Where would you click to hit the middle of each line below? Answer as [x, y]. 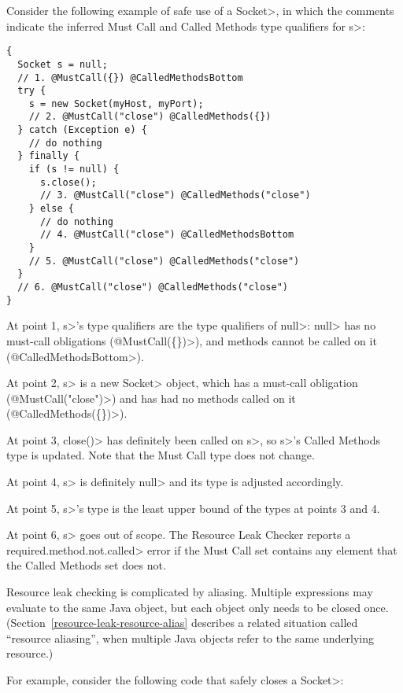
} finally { [49, 156]
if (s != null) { [74, 170]
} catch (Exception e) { [82, 130]
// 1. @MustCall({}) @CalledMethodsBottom [130, 77]
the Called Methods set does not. [86, 565]
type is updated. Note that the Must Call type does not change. [161, 455]
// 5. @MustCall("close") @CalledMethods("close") [164, 261]
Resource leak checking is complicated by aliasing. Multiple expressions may [190, 592]
